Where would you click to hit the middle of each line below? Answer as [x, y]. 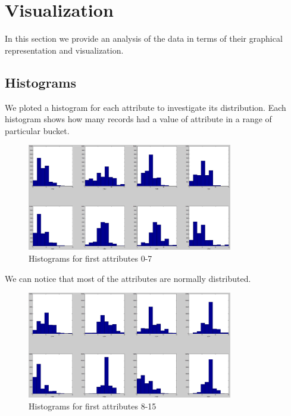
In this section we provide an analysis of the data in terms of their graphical [144, 38]
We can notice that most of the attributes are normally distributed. [128, 278]
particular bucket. [37, 130]
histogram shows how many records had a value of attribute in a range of [138, 119]
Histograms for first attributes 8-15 [93, 406]
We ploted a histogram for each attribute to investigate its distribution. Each [145, 107]
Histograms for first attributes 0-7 [90, 258]
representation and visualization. [64, 50]
